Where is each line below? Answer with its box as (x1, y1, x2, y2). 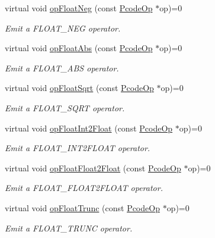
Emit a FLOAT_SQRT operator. (5, 101, 125, 114)
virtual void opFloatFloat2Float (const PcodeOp (5, 161, 181, 174)
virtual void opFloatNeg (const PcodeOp (5, 2, 153, 14)
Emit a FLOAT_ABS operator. (5, 61, 119, 74)
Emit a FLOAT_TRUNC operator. (5, 221, 133, 234)
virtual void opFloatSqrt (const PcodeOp (5, 82, 154, 94)
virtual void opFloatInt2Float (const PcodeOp (5, 121, 173, 134)
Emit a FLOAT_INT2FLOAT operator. (5, 142, 150, 154)
